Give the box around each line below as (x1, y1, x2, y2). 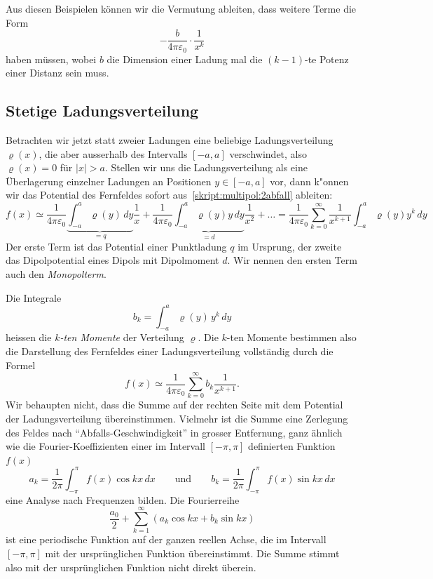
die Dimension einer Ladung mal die (106, 51, 263, 66)
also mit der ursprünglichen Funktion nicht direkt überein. (6, 559, 256, 574)
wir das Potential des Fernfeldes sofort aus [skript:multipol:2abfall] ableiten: (6, 187, 333, 202)
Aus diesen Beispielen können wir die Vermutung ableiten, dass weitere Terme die (6, 1, 357, 15)
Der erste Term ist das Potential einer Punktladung (6, 239, 227, 253)
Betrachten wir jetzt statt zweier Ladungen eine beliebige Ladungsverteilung (6, 133, 334, 147)
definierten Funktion (248, 439, 336, 453)
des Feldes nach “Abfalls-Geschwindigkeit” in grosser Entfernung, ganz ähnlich (6, 425, 343, 439)
